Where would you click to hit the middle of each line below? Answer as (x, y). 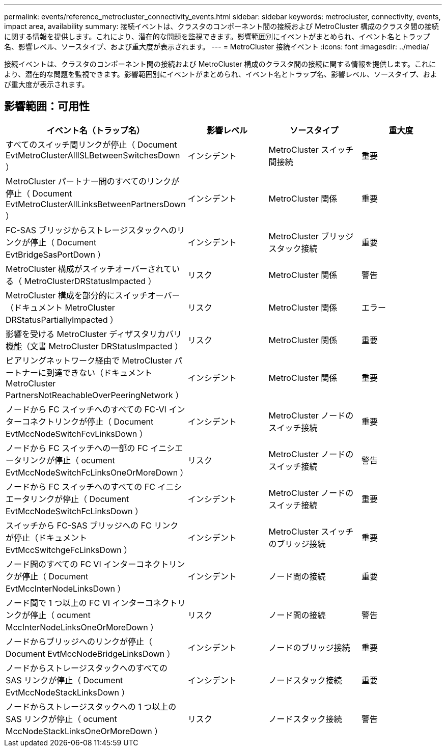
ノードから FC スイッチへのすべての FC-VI (86, 409)
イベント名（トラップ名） (95, 130)
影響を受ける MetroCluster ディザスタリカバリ (94, 334)
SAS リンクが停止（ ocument (61, 719)
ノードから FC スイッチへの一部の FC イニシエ (94, 448)
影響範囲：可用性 (47, 106)
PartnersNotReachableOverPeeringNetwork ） (95, 395)
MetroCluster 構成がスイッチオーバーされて (89, 269)
